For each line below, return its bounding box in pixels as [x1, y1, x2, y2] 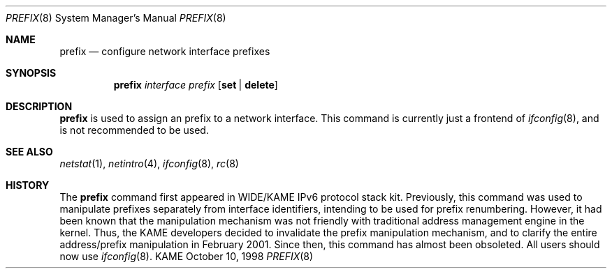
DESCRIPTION [6, 100, 73, 112]
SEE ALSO [6, 146, 53, 158]
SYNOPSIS [6, 67, 57, 79]
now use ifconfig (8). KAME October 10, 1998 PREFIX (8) [59, 250, 314, 262]
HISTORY [6, 179, 50, 191]
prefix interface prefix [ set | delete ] [113, 79, 278, 91]
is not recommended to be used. [59, 124, 209, 136]
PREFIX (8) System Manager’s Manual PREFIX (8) [6, 12, 226, 24]
